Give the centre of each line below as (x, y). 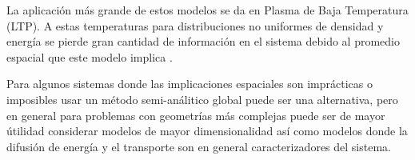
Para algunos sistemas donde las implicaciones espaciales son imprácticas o (190, 84)
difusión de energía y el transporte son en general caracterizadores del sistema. (199, 146)
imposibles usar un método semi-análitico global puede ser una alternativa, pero (202, 99)
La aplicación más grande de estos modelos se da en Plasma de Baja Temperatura (207, 10)
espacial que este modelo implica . (90, 56)
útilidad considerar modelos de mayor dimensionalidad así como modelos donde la (207, 131)
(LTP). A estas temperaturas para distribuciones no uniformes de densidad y (195, 25)
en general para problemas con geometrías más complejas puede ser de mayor (196, 115)
